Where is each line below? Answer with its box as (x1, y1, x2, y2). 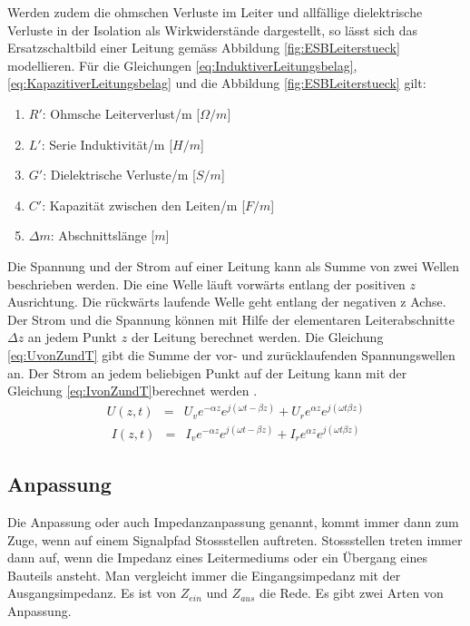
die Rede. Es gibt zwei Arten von (259, 583, 444, 602)
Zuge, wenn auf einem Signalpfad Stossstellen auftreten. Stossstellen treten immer (7, 530, 463, 549)
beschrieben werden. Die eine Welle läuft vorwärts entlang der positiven (7, 274, 406, 293)
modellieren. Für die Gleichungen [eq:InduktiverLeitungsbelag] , (7, 55, 357, 74)
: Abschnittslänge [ (50, 226, 155, 245)
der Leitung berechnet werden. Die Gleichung (131, 328, 384, 347)
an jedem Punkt (27, 328, 118, 347)
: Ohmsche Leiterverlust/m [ (42, 103, 201, 122)
